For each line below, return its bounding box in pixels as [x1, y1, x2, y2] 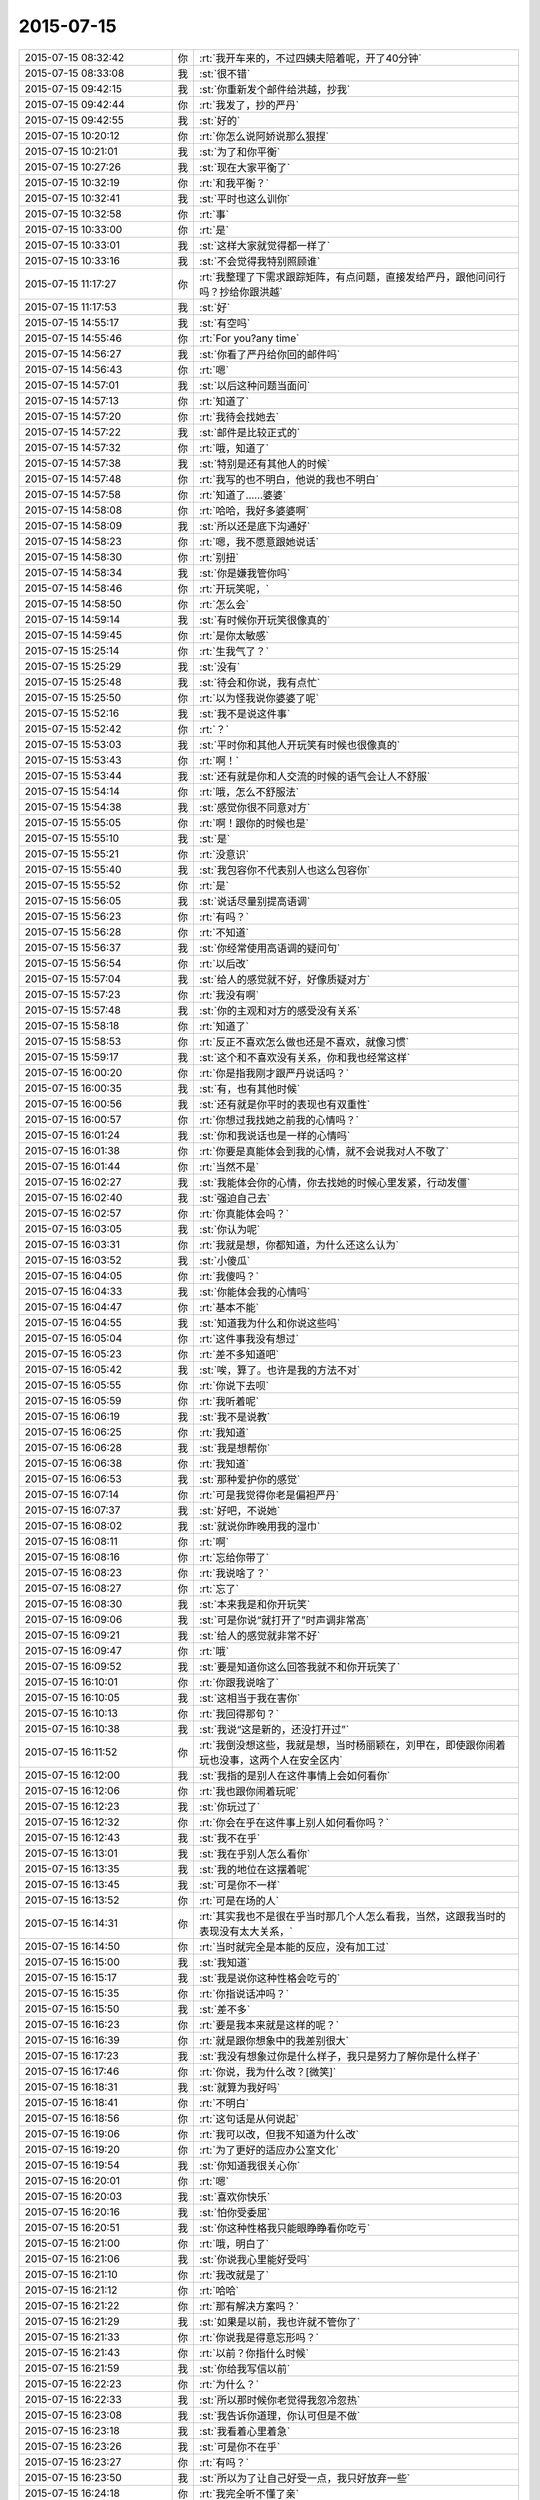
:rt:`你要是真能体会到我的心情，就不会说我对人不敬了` [198, 1144, 450, 1158]
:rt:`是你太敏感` [198, 628, 270, 642]
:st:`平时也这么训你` [198, 191, 291, 205]
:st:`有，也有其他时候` [198, 1081, 301, 1095]
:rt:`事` [198, 207, 230, 221]
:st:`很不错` [198, 66, 251, 80]
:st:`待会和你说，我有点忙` [198, 675, 321, 689]
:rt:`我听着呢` [198, 1394, 260, 1408]
